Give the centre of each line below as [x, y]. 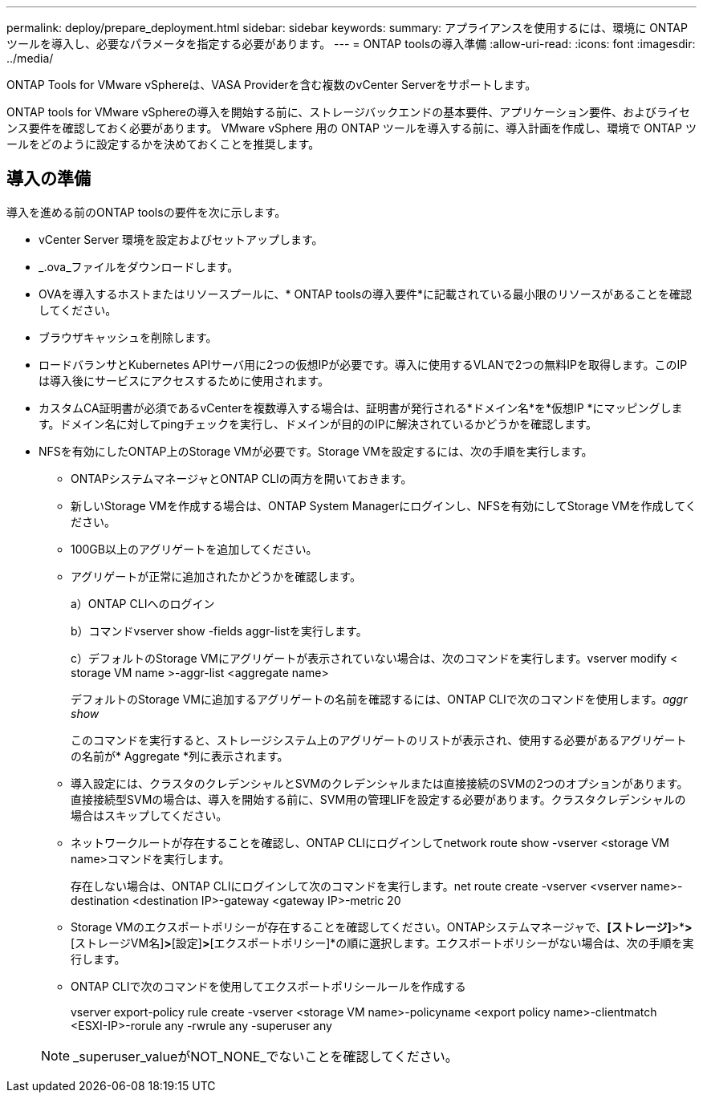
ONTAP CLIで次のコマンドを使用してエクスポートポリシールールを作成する [268, 986]
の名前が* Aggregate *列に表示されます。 [180, 756]
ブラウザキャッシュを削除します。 [128, 337]
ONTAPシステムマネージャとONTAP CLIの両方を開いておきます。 [242, 478]
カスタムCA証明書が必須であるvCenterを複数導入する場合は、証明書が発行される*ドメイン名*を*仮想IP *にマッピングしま [361, 408]
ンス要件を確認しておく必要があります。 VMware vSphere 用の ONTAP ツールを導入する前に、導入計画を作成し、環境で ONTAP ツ [351, 128]
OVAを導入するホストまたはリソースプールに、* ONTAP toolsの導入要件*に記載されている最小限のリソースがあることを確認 [365, 294]
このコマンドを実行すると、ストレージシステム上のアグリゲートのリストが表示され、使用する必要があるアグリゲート [379, 740]
